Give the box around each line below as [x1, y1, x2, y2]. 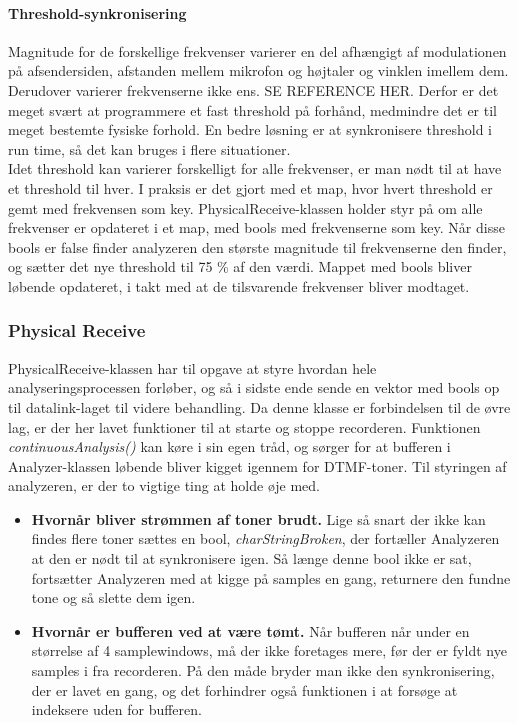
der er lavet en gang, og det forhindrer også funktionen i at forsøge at [31, 679, 458, 700]
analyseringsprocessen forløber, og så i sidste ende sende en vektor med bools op [8, 377, 500, 398]
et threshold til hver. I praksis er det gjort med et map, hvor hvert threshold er [8, 177, 493, 198]
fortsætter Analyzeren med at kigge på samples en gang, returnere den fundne [31, 567, 511, 588]
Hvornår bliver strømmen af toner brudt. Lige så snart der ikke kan [31, 508, 486, 529]
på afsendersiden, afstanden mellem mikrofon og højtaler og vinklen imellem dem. [8, 60, 509, 81]
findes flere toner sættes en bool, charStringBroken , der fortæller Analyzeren [31, 528, 500, 549]
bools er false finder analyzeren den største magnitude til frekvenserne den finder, [8, 236, 507, 257]
